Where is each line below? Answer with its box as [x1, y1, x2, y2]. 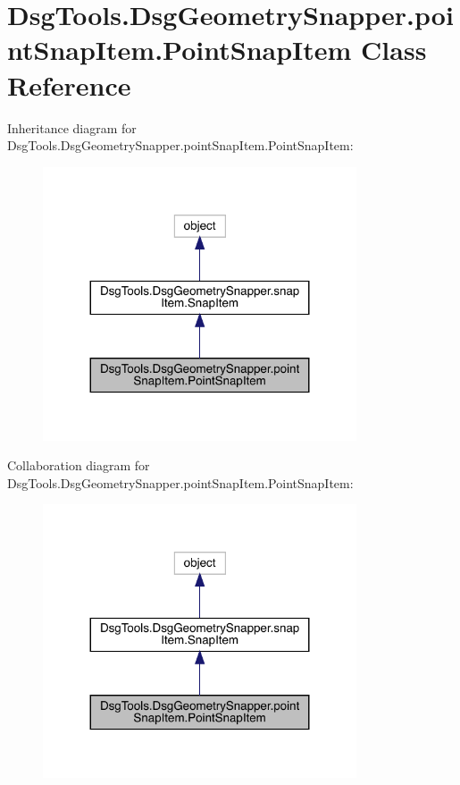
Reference [7, 66, 131, 103]
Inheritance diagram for [7, 118, 137, 137]
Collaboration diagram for [7, 456, 150, 475]
